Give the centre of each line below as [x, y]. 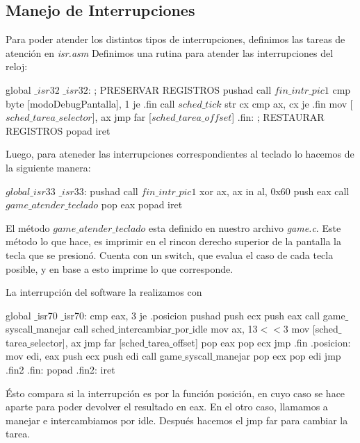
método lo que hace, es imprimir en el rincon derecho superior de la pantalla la [173, 241]
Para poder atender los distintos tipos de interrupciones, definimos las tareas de [175, 39]
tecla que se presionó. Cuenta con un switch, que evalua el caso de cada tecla [170, 254]
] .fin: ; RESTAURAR [278, 117]
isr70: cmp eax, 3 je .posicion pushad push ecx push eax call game [205, 315]
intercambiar [145, 329]
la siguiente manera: [48, 167]
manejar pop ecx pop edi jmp [278, 356]
